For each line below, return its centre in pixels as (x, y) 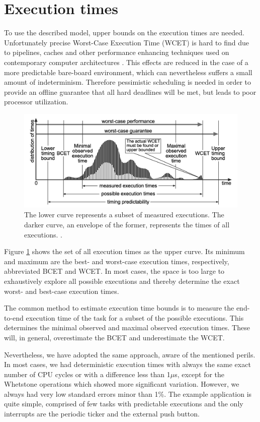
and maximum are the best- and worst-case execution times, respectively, (117, 261)
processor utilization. (36, 102)
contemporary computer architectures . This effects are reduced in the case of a (126, 62)
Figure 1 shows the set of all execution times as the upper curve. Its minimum (124, 251)
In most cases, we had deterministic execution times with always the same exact (127, 364)
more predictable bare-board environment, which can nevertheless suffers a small (128, 72)
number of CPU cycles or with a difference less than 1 (87, 374)
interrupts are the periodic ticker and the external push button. (102, 414)
